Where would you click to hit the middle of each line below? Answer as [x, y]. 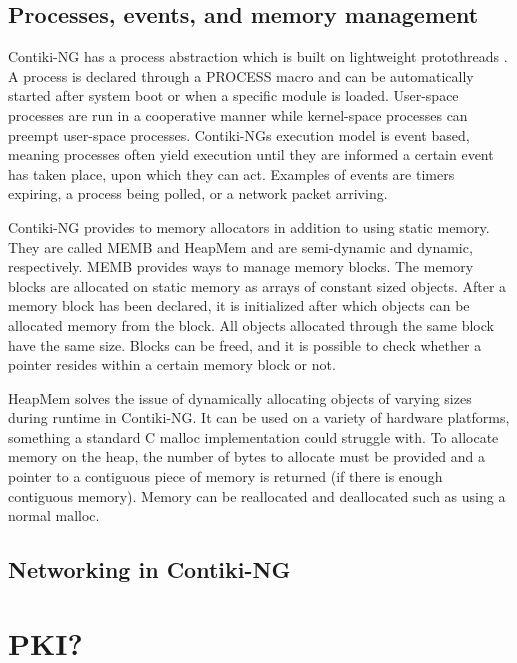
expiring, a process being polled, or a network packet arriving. [198, 193]
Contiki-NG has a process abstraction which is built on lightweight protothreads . [258, 56]
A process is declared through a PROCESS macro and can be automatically [241, 75]
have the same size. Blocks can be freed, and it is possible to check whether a [245, 344]
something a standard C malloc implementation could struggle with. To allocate [253, 436]
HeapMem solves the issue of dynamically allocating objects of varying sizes [240, 397]
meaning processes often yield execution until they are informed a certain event [251, 154]
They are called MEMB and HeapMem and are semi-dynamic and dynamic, [240, 246]
